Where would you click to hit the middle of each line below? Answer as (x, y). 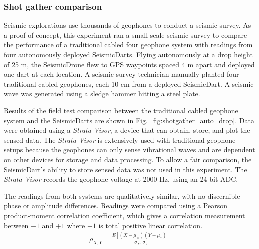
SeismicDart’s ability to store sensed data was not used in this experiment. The (126, 169)
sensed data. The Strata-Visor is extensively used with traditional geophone (120, 139)
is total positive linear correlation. (151, 225)
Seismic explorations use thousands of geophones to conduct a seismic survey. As (128, 25)
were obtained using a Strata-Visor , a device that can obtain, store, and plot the (127, 130)
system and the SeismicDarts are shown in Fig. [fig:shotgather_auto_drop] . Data (129, 120)
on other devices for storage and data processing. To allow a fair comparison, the (128, 159)
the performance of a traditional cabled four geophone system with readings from (128, 45)
